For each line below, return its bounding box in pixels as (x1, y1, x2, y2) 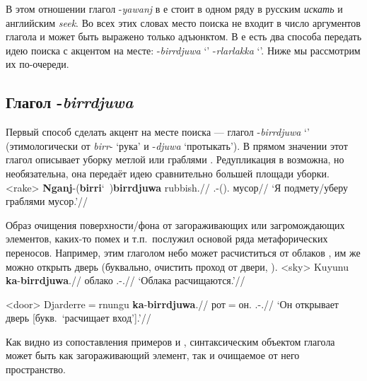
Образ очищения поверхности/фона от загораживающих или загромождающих (6, 217, 345, 232)
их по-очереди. (6, 57, 69, 71)
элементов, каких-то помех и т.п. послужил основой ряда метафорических (6, 231, 328, 246)
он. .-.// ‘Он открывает (238, 296, 339, 311)
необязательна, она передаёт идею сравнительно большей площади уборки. (6, 165, 330, 180)
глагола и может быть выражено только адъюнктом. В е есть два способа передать (6, 29, 362, 44)
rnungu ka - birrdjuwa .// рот (98, 296, 226, 311)
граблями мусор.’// (6, 194, 88, 209)
